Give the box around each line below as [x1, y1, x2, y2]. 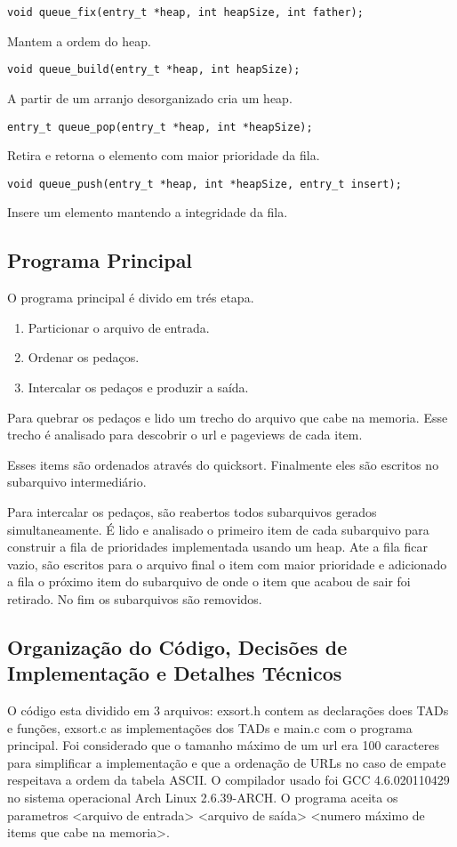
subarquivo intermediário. [7, 472, 147, 491]
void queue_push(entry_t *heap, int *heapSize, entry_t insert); [7, 177, 402, 190]
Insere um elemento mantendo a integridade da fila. [7, 203, 288, 222]
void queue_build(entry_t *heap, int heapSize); [7, 63, 301, 77]
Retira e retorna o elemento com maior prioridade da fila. [7, 146, 320, 165]
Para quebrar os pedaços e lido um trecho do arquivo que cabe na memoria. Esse [7, 407, 448, 426]
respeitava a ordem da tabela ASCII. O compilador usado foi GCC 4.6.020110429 [7, 770, 450, 789]
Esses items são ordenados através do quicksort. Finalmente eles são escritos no [7, 455, 439, 473]
